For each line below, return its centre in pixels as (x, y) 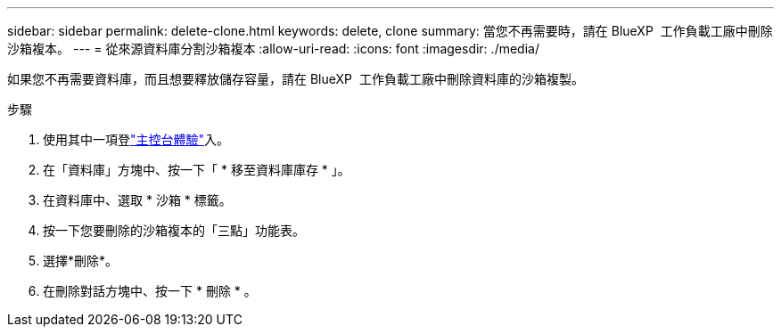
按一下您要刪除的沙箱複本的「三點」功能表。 (174, 230)
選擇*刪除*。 (81, 261)
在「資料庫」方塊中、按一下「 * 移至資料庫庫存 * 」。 (197, 170)
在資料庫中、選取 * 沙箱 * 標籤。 (137, 200)
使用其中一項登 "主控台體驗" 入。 (136, 139)
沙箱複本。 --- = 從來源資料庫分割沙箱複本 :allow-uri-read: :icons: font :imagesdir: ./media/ (273, 49)
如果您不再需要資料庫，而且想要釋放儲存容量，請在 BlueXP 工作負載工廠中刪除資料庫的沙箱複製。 (296, 79)
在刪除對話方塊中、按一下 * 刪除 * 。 (150, 291)
